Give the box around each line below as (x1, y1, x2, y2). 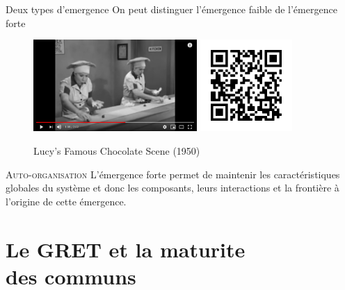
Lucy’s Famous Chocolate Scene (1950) (33, 144, 200, 158)
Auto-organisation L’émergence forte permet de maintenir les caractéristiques (6, 167, 340, 181)
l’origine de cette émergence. (6, 194, 127, 208)
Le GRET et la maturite (6, 234, 246, 263)
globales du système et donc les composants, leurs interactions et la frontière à (6, 180, 339, 195)
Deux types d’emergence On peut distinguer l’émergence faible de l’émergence (6, 2, 337, 16)
